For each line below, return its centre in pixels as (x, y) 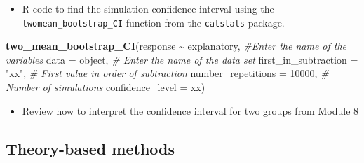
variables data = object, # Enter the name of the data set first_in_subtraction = (182, 59)
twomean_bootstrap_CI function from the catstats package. (153, 22)
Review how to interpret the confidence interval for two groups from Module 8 (190, 110)
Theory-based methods (90, 148)
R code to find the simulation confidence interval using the (148, 8)
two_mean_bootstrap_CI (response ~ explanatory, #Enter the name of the (176, 46)
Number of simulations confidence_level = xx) (106, 87)
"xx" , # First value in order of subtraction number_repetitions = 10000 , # (167, 73)
